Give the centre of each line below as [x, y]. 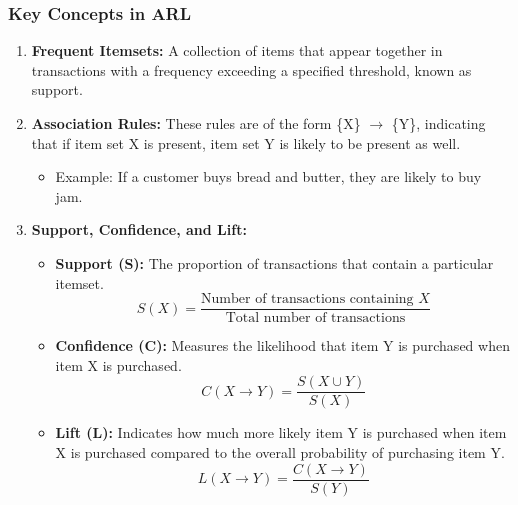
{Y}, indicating [438, 123]
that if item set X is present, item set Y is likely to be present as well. [246, 142]
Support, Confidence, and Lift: [139, 229]
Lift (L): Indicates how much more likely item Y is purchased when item [281, 432]
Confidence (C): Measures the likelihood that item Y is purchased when [282, 345]
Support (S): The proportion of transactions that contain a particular [274, 262]
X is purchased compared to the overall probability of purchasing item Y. [280, 452]
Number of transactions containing [307, 299]
